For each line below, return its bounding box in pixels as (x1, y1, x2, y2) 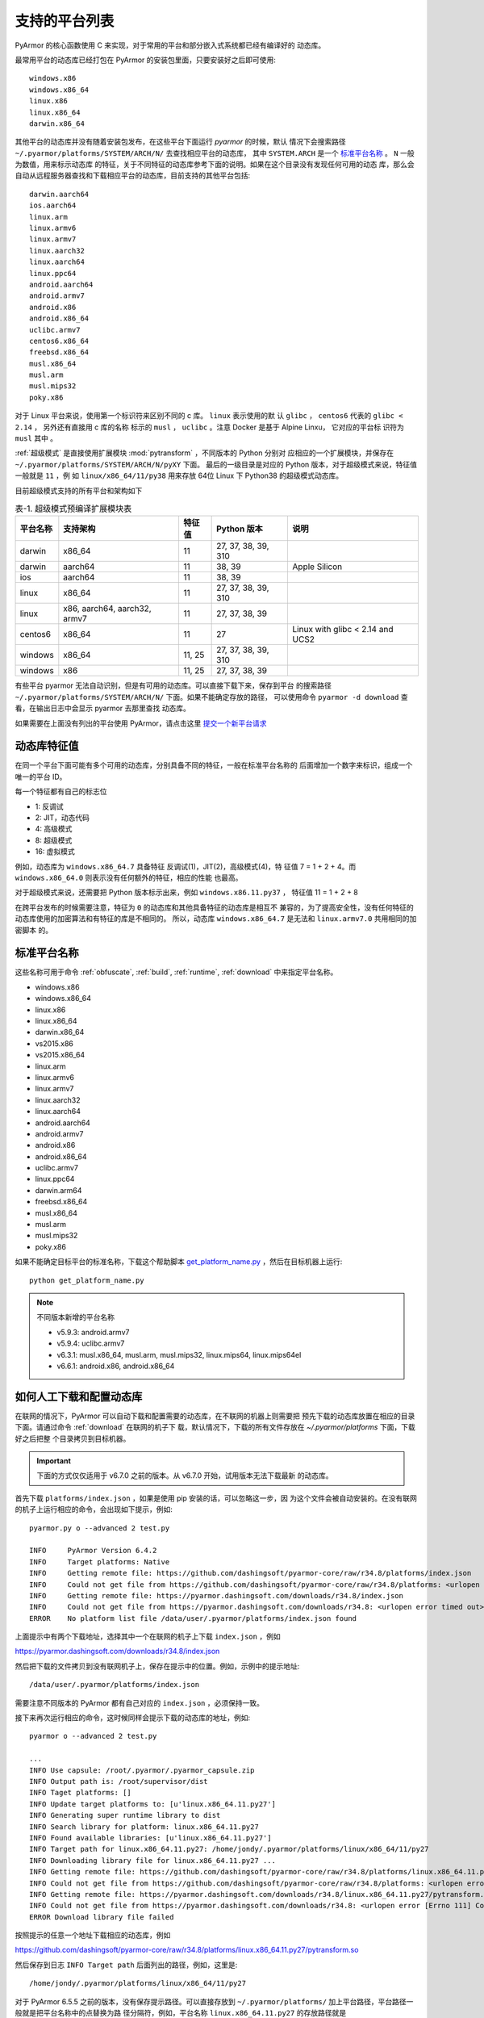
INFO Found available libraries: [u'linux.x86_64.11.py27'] (29, 1833, 272, 1842)
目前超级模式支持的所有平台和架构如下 (15, 485, 143, 496)
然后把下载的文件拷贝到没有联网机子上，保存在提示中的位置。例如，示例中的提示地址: (15, 1661, 300, 1671)
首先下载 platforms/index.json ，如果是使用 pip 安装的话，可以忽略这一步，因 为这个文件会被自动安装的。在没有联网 (15, 1493, 417, 1503)
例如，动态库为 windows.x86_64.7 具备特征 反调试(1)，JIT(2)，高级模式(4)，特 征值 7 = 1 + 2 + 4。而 (15, 861, 357, 871)
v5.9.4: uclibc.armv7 (56, 1338, 125, 1348)
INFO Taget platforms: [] (29, 1788, 132, 1798)
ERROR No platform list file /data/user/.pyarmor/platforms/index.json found (29, 1614, 357, 1622)
